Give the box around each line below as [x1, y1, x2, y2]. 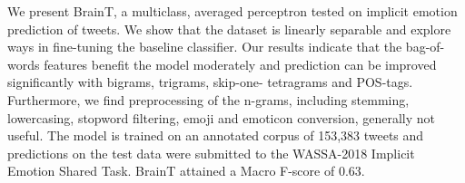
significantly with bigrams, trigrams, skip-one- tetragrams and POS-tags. [7, 72, 413, 91]
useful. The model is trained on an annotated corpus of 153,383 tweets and [7, 126, 424, 145]
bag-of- [405, 37, 445, 56]
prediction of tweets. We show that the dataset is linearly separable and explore [7, 19, 451, 38]
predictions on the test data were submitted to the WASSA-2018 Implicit [7, 143, 415, 162]
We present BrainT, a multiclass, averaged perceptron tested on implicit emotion [7, 2, 458, 20]
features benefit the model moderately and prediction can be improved [44, 54, 437, 73]
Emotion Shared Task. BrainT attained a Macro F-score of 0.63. [7, 161, 365, 180]
